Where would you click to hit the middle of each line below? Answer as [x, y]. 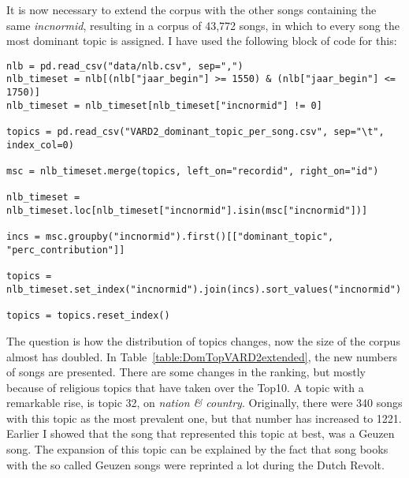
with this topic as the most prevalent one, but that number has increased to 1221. [204, 418]
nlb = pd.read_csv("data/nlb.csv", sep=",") [125, 66]
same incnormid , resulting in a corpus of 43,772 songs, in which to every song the [203, 25]
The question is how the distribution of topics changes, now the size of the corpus [203, 340]
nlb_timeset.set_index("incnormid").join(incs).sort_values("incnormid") [204, 289]
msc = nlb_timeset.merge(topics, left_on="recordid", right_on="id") [193, 172]
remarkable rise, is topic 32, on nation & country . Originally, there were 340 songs [204, 403]
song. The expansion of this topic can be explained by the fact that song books [197, 449]
